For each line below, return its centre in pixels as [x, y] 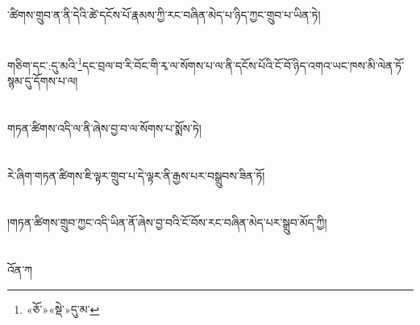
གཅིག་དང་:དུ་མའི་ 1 [45, 64]
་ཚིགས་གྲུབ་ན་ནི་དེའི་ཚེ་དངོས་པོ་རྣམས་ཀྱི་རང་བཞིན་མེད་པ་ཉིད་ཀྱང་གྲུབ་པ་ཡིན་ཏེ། [164, 14]
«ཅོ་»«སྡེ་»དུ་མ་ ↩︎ [63, 309]
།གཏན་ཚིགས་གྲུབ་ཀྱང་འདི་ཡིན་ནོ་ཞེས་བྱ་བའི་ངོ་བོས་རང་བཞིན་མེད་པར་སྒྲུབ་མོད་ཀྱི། [167, 222]
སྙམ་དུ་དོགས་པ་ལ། [43, 81]
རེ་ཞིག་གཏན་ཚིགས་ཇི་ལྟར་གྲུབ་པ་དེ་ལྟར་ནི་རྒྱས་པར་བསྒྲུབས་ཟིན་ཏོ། [136, 175]
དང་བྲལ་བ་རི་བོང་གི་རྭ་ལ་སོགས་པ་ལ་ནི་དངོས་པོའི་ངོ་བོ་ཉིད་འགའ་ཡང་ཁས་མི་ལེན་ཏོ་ [243, 65]
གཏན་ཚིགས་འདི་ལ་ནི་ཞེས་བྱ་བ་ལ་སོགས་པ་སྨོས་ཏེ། [104, 128]
